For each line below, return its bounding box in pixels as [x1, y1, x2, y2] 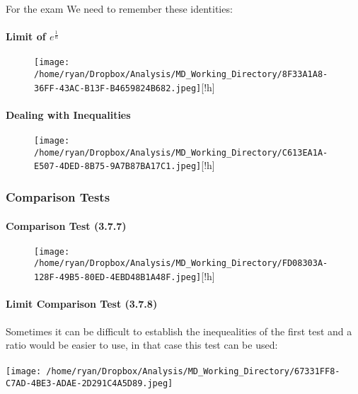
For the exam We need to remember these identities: [6, 1, 233, 16]
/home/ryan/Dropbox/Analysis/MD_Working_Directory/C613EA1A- [34, 147, 328, 158]
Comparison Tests [6, 188, 110, 206]
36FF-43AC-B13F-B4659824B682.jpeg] [34, 83, 202, 93]
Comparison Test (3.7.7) [6, 218, 127, 233]
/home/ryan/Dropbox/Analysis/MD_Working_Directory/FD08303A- [34, 258, 328, 269]
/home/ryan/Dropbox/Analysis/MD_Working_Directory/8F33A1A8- [34, 69, 328, 80]
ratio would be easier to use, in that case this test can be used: [6, 337, 278, 352]
